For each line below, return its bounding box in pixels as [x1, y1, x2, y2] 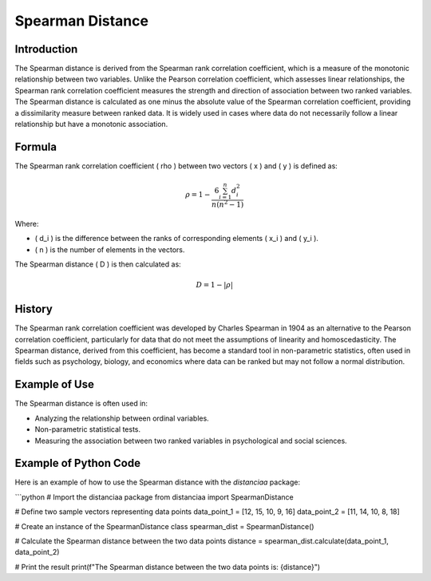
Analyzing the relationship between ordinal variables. [34, 413, 209, 423]
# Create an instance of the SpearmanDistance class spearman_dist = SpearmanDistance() [14, 521, 314, 531]
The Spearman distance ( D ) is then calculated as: [14, 259, 181, 269]
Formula [14, 140, 57, 153]
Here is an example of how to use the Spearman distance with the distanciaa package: [14, 477, 301, 487]
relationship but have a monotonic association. [14, 120, 168, 129]
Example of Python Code [14, 457, 141, 470]
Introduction [14, 42, 78, 56]
